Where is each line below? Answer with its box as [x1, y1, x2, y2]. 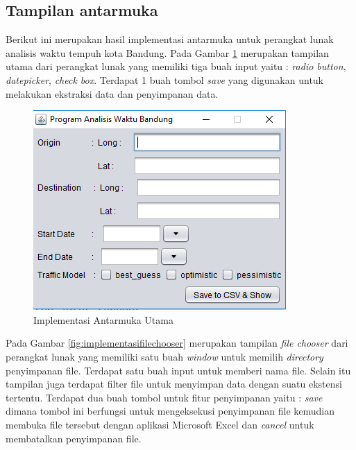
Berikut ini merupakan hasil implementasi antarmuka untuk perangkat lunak [6, 32, 334, 46]
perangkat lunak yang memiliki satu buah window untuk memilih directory [6, 349, 323, 363]
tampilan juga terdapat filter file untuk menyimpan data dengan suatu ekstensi [6, 377, 342, 391]
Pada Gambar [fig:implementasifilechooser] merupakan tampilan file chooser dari [6, 336, 348, 350]
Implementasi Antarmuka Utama [33, 312, 173, 327]
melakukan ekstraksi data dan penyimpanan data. [6, 86, 219, 101]
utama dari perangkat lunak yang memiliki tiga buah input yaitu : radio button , [6, 59, 346, 73]
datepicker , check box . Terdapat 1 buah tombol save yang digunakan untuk [6, 72, 324, 87]
